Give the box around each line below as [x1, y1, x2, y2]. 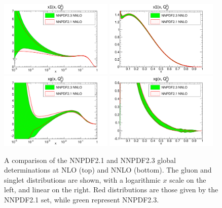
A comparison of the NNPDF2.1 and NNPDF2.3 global [4, 154, 176, 165]
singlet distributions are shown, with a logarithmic [4, 174, 161, 185]
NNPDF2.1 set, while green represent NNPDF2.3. [4, 194, 159, 204]
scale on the [169, 174, 206, 185]
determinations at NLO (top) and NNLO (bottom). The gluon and [4, 164, 212, 175]
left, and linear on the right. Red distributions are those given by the [4, 184, 218, 195]
